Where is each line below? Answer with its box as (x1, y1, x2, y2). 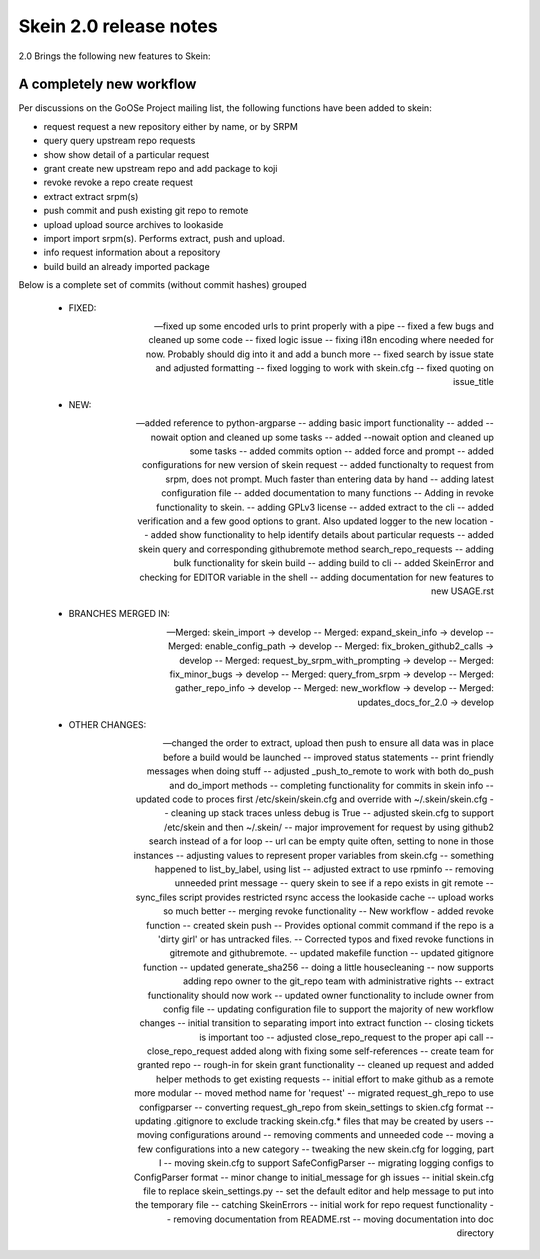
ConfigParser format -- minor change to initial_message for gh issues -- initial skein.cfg (133, 1171, 494, 1183)
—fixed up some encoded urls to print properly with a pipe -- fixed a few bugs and (153, 320, 494, 332)
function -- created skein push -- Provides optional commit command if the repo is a (146, 919, 494, 931)
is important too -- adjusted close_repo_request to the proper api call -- (198, 1031, 494, 1043)
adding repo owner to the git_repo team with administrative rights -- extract (182, 975, 494, 987)
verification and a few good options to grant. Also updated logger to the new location (137, 515, 488, 527)
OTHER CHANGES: (68, 719, 147, 731)
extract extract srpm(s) (43, 190, 139, 202)
